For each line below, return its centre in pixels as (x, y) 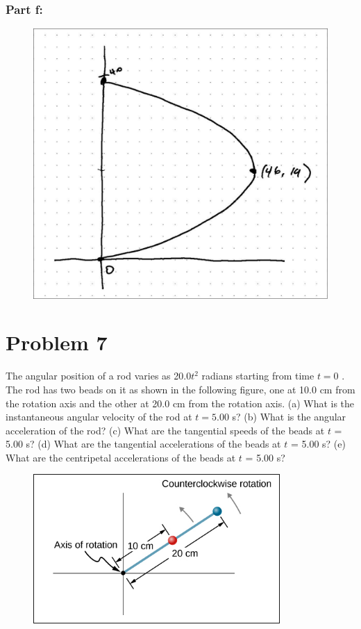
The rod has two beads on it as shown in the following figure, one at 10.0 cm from (180, 389)
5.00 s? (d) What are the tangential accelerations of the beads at (143, 444)
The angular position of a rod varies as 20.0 (99, 376)
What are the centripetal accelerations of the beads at (121, 457)
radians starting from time (258, 376)
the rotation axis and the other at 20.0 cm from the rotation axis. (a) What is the (180, 403)
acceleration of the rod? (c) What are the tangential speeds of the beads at (165, 430)
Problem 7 (57, 342)
